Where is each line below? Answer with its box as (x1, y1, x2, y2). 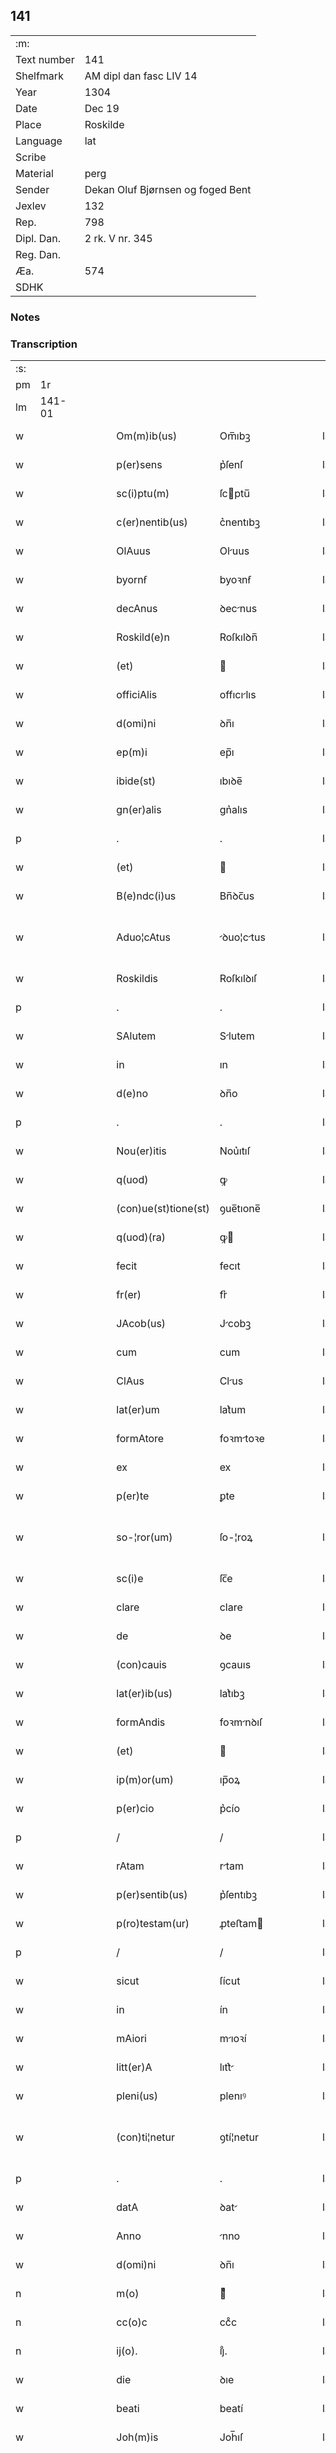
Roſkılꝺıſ (219, 972, 258, 986)
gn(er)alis (116, 803, 162, 817)
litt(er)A (116, 2060, 153, 2074)
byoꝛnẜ (219, 573, 252, 587)
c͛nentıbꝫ (219, 515, 261, 529)
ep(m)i (116, 745, 148, 759)
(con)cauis (116, 1658, 168, 1672)
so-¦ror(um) (116, 1530, 173, 1544)
